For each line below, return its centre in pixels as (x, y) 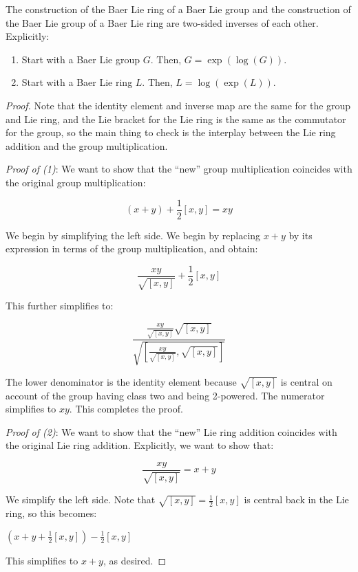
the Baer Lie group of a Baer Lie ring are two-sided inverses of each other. (162, 22)
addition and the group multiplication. (87, 145)
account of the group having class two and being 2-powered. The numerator (165, 395)
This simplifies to (42, 560)
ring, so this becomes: (51, 513)
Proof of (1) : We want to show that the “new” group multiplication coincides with (179, 169)
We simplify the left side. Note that (81, 499)
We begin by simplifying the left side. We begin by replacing (133, 235)
